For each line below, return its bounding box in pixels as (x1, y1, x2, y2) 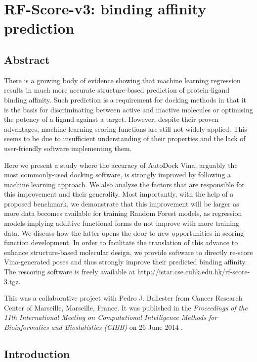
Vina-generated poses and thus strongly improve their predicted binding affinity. (4, 257, 247, 267)
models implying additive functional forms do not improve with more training (4, 218, 239, 228)
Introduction (4, 346, 70, 361)
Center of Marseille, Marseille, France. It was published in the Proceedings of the (4, 302, 248, 312)
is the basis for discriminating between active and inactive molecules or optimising (4, 104, 253, 114)
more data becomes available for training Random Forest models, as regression (4, 208, 242, 218)
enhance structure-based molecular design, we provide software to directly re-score (4, 247, 253, 257)
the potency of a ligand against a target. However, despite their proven (4, 114, 218, 124)
